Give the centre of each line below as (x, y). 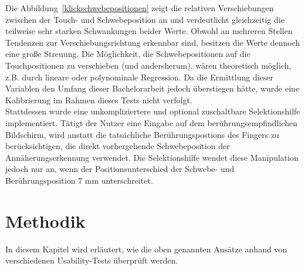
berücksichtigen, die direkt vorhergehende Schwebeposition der (118, 146)
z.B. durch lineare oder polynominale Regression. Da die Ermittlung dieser (140, 77)
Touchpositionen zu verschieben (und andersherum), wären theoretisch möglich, (148, 65)
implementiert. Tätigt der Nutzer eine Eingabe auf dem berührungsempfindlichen (151, 122)
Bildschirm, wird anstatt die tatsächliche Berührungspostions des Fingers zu (142, 134)
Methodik (45, 220)
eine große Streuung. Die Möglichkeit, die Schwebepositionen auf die (128, 54)
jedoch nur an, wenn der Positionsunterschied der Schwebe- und (120, 169)
